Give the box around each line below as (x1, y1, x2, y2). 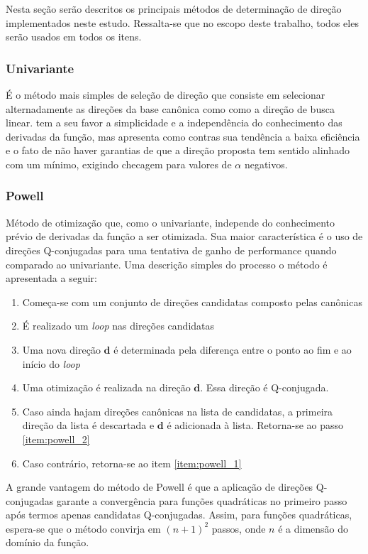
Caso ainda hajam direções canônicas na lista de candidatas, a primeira (22, 403, 333, 418)
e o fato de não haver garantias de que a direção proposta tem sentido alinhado (6, 143, 350, 158)
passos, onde (211, 521, 266, 536)
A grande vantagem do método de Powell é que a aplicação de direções (6, 479, 313, 494)
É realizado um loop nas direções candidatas (22, 318, 215, 333)
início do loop (22, 356, 80, 371)
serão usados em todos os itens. (6, 29, 142, 44)
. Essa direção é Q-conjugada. (200, 380, 329, 395)
